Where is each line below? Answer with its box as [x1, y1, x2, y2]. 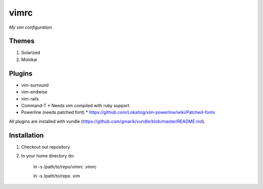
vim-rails [21, 95, 39, 102]
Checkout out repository [21, 144, 70, 150]
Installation [9, 131, 44, 139]
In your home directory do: [21, 153, 75, 158]
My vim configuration [9, 24, 52, 30]
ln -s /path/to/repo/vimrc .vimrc [33, 164, 97, 170]
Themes [9, 37, 35, 45]
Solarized [21, 50, 40, 56]
